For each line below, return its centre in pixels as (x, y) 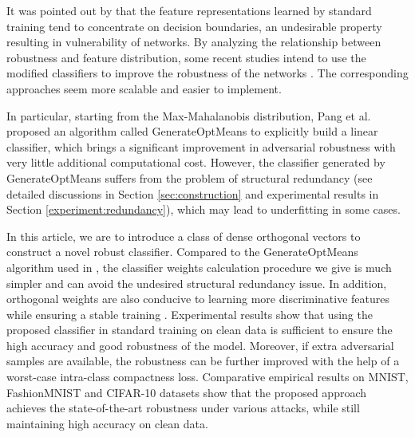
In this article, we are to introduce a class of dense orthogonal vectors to (184, 236)
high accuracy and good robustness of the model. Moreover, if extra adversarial (200, 345)
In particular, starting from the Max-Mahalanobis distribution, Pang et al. (189, 115)
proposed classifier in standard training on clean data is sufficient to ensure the (200, 330)
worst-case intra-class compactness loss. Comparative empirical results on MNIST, (207, 377)
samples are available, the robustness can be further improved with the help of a (203, 361)
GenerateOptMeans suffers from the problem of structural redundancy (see (190, 177)
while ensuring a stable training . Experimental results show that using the (190, 314)
